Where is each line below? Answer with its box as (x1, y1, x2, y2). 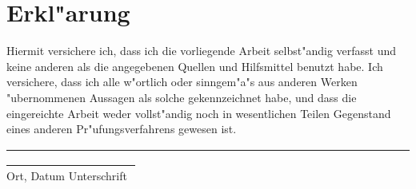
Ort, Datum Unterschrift (6, 167, 127, 183)
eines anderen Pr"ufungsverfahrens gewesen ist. (6, 120, 237, 137)
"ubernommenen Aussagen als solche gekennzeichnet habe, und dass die (6, 89, 357, 105)
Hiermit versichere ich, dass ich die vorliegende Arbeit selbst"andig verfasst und (6, 42, 397, 59)
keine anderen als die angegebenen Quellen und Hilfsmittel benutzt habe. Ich (6, 57, 383, 74)
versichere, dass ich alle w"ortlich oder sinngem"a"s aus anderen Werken (6, 73, 358, 90)
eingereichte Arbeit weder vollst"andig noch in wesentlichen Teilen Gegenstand (6, 104, 391, 121)
